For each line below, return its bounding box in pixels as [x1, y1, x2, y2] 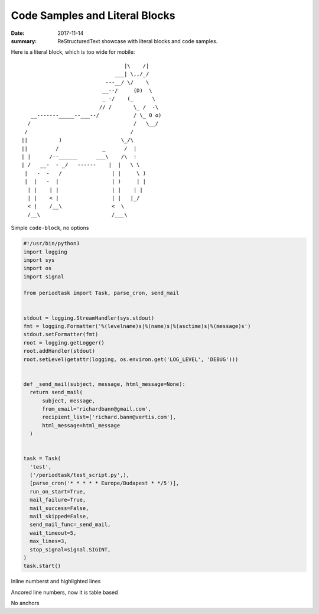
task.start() [23, 563, 61, 570]
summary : [11, 37, 37, 44]
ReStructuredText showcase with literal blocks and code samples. [57, 37, 218, 44]
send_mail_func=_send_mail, [30, 521, 111, 528]
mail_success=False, [30, 505, 89, 511]
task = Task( [23, 455, 61, 462]
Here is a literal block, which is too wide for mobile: [11, 48, 135, 56]
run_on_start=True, [30, 488, 86, 495]
